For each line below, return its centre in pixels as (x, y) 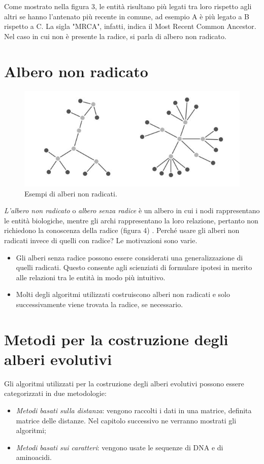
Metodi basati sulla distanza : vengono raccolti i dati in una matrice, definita (134, 410)
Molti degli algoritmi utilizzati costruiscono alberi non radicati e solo (123, 294)
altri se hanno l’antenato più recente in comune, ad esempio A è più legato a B (127, 16)
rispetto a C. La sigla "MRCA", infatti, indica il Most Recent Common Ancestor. (130, 26)
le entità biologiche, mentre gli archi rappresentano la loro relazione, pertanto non (131, 220)
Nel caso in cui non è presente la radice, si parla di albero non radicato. (115, 36)
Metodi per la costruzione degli (116, 339)
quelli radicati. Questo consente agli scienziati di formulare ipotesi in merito (134, 267)
